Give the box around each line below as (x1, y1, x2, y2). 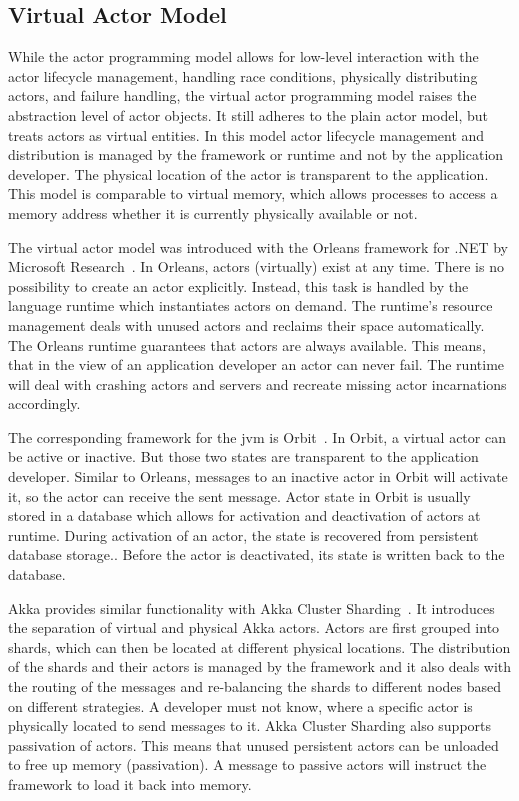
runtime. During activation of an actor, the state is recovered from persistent (8, 524, 479, 545)
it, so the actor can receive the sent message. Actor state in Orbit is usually (8, 485, 471, 506)
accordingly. (8, 393, 81, 414)
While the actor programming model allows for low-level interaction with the (8, 46, 479, 67)
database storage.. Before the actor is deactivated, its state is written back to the (8, 544, 505, 565)
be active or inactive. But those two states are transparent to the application (8, 446, 479, 467)
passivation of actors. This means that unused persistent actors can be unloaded (8, 734, 499, 755)
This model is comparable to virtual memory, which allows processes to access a (8, 183, 498, 204)
